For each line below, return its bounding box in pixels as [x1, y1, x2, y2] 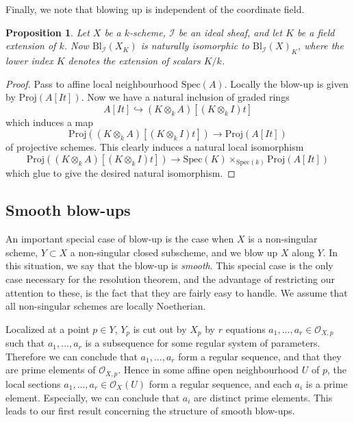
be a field [297, 25, 335, 39]
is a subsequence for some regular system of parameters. [85, 336, 320, 350]
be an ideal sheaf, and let [178, 25, 283, 39]
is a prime [305, 376, 348, 390]
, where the [297, 38, 344, 53]
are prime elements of [5, 362, 96, 377]
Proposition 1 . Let [5, 25, 90, 39]
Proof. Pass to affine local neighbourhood [5, 76, 178, 90]
